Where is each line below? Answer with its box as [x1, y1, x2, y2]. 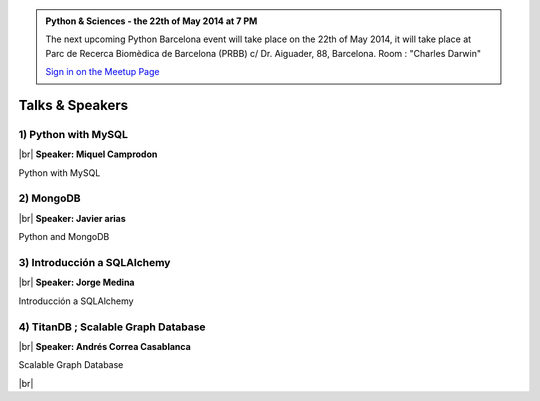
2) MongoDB [18, 191, 81, 205]
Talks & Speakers [18, 96, 129, 114]
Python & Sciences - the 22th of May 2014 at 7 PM [45, 15, 258, 27]
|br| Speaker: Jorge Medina [18, 276, 135, 289]
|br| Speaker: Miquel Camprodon [18, 148, 158, 160]
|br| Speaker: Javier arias [18, 212, 127, 224]
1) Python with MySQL [18, 127, 129, 141]
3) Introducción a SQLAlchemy [18, 256, 171, 270]
